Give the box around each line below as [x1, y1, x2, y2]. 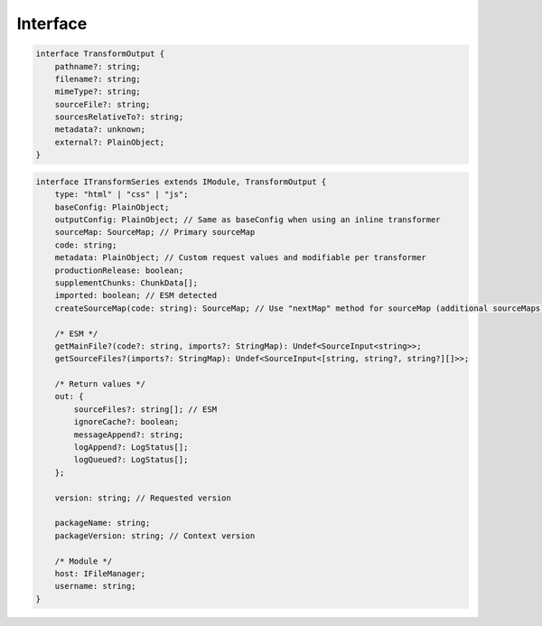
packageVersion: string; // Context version [54, 530, 256, 541]
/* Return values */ [54, 379, 146, 389]
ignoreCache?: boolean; [73, 416, 180, 427]
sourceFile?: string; [54, 99, 151, 109]
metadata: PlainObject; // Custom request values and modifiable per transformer [54, 253, 426, 263]
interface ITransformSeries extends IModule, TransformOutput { [35, 176, 327, 187]
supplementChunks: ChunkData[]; [54, 277, 199, 288]
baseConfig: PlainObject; [54, 201, 170, 212]
